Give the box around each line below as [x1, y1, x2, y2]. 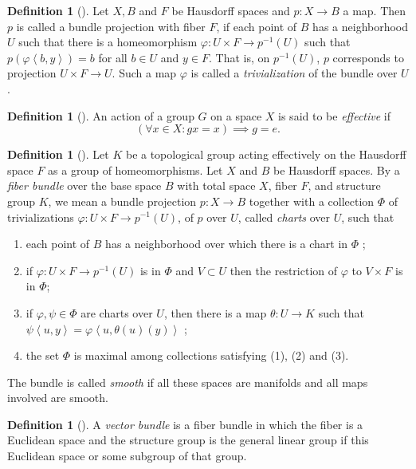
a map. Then [343, 2, 406, 18]
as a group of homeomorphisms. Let [48, 161, 223, 178]
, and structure [308, 177, 381, 194]
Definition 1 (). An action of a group [7, 107, 194, 124]
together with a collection [249, 192, 375, 209]
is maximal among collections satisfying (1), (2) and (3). [73, 347, 349, 364]
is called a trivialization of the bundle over [190, 65, 398, 81]
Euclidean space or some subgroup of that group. [7, 447, 247, 464]
